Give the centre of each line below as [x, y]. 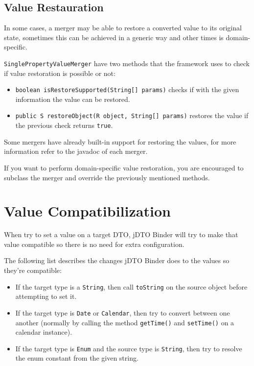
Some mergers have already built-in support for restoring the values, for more [120, 141]
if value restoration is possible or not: [60, 73]
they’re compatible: [33, 270]
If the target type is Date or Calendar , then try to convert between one [123, 312]
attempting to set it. [46, 296]
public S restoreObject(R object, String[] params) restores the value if [132, 115]
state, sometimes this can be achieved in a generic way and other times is [114, 37]
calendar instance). [44, 332]
